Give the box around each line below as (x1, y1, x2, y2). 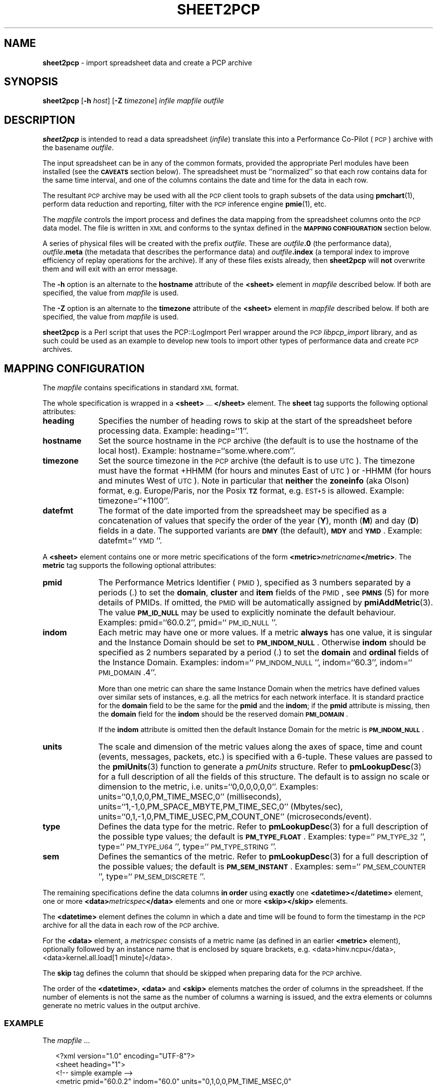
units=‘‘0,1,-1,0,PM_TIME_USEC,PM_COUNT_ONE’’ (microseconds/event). (98, 812, 372, 822)
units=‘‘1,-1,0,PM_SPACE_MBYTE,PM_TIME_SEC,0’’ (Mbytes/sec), (98, 802, 343, 812)
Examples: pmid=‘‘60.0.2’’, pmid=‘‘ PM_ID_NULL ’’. (98, 617, 277, 628)
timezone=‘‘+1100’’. (98, 496, 170, 506)
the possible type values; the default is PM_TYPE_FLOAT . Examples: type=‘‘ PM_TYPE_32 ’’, (98, 831, 426, 842)
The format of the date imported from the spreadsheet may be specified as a (98, 506, 387, 516)
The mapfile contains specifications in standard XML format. (42, 383, 239, 392)
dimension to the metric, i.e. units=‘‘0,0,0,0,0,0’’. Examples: (98, 782, 319, 792)
